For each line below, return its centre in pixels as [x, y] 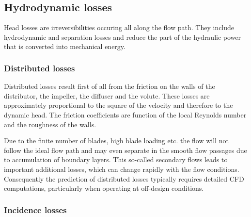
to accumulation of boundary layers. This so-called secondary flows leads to [116, 159]
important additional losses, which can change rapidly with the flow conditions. [122, 169]
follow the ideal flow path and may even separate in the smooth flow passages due [125, 150]
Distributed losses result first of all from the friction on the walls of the [110, 86]
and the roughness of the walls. [50, 124]
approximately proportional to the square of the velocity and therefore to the [118, 105]
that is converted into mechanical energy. [65, 46]
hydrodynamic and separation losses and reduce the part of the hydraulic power [123, 37]
